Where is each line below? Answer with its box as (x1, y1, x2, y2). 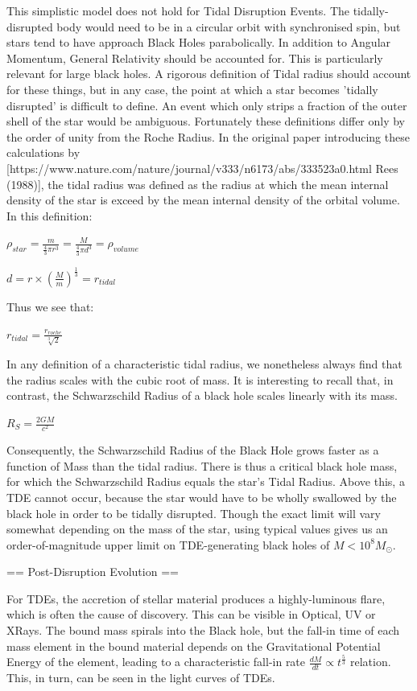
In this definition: (6, 207, 93, 224)
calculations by (6, 144, 81, 161)
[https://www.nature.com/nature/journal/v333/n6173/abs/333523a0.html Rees (6, 159, 398, 176)
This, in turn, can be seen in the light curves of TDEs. (6, 669, 275, 686)
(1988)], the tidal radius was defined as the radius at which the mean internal (6, 175, 389, 192)
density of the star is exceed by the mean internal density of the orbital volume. (6, 191, 400, 208)
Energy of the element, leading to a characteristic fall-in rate (6, 653, 306, 670)
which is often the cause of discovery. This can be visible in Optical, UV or (6, 606, 376, 623)
